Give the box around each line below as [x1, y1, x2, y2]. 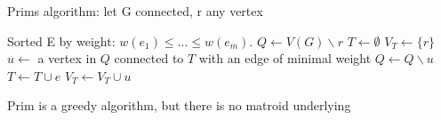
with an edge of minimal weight [198, 49, 372, 68]
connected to [114, 49, 184, 68]
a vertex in [37, 49, 97, 68]
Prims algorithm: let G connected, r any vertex [7, 2, 263, 20]
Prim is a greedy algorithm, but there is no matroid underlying [7, 96, 351, 115]
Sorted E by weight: [7, 31, 116, 50]
